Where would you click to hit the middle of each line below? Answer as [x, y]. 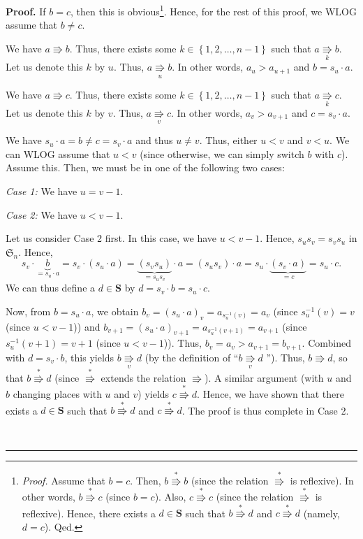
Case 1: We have [42, 191]
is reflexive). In [322, 480]
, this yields [89, 357]
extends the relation [143, 377]
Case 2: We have [42, 214]
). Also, [170, 497]
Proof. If [26, 11]
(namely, [321, 513]
